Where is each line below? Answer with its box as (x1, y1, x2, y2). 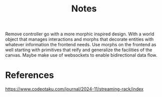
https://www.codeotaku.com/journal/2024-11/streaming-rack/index (5, 86, 144, 92)
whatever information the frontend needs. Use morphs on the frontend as (5, 42, 156, 48)
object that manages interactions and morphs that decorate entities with (5, 36, 154, 42)
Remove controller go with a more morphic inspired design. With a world (5, 31, 154, 37)
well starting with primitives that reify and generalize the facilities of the (5, 47, 152, 53)
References (5, 70, 54, 81)
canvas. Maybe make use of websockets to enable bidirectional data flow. (5, 52, 157, 58)
